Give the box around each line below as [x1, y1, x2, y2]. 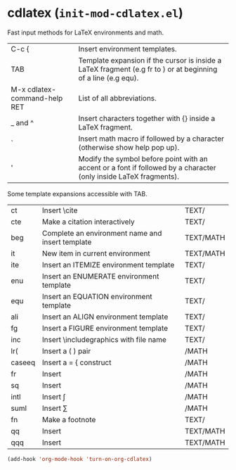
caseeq [11, 357, 36, 367]
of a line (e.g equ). [78, 72, 139, 82]
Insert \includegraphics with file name [41, 334, 167, 344]
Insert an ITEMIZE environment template [41, 260, 175, 269]
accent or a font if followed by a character [78, 163, 216, 172]
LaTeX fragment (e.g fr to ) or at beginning [78, 64, 218, 74]
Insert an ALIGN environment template [41, 312, 169, 322]
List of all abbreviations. [78, 93, 157, 103]
